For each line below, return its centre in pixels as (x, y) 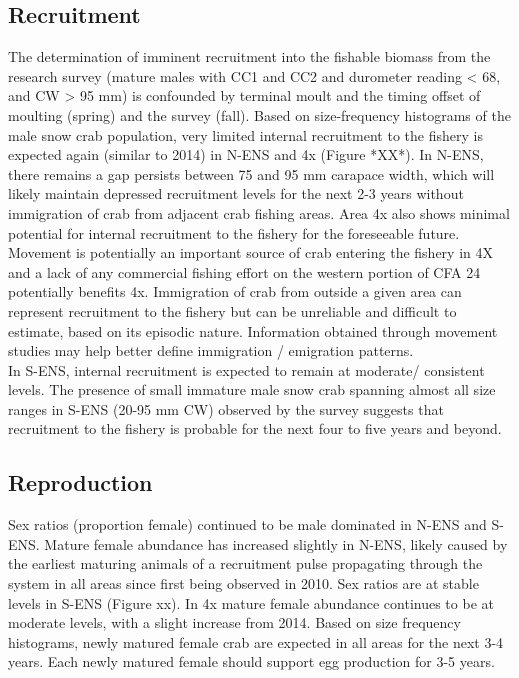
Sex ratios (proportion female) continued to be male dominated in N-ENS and (247, 524)
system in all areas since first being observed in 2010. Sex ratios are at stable (243, 583)
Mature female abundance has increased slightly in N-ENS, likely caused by (276, 543)
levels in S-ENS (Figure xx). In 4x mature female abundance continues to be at (251, 602)
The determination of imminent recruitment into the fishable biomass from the (249, 56)
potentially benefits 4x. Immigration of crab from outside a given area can (235, 291)
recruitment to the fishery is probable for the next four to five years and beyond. (255, 428)
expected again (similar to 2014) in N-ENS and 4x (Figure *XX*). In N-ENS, (246, 154)
